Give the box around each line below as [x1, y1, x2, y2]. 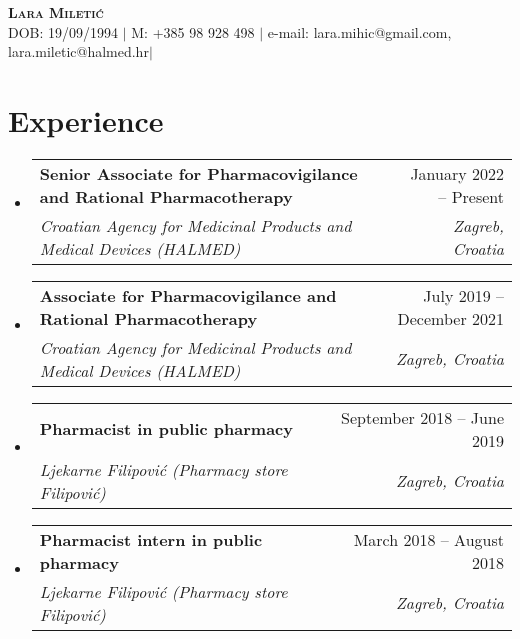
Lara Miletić [8, 2, 104, 22]
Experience [8, 99, 164, 140]
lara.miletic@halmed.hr [8, 41, 149, 62]
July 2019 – [423, 283, 504, 307]
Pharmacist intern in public [39, 527, 263, 551]
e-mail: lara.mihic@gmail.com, [267, 21, 452, 42]
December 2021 [397, 306, 504, 330]
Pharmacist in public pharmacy [39, 417, 293, 441]
